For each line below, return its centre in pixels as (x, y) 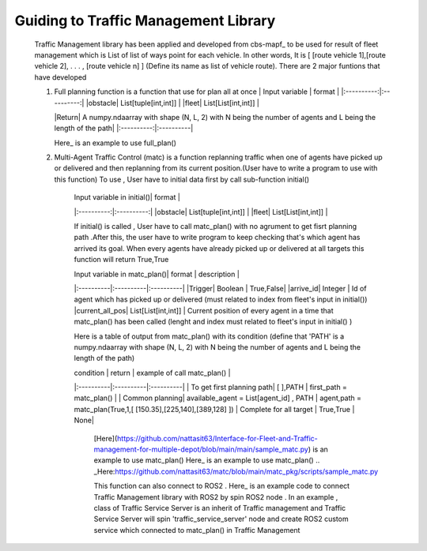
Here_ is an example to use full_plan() (115, 143)
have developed (60, 77)
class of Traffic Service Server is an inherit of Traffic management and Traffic (220, 508)
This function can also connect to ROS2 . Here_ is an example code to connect (222, 486)
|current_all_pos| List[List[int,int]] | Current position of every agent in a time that (204, 310)
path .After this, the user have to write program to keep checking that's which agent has (217, 238)
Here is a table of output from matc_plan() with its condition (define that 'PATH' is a (209, 336)
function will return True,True (121, 260)
